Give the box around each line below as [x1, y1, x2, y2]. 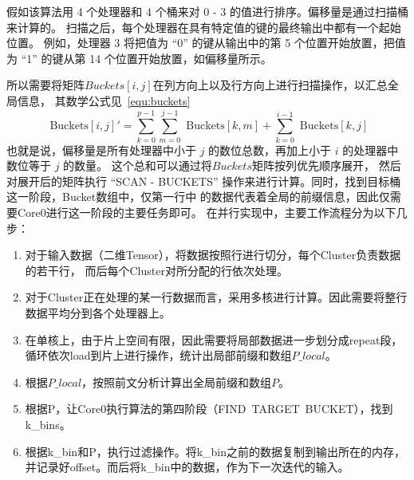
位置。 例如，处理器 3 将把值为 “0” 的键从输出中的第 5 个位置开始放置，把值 [6, 34, 406, 51]
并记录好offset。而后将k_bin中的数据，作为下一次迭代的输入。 [25, 458, 349, 475]
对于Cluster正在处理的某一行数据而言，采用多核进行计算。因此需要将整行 [25, 289, 408, 305]
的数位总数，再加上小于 [208, 141, 332, 158]
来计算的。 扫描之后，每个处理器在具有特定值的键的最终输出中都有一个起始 [6, 18, 401, 35]
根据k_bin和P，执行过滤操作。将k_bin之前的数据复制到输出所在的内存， [25, 443, 406, 459]
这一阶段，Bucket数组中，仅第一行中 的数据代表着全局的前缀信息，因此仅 [6, 188, 390, 205]
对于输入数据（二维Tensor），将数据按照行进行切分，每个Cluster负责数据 [25, 246, 401, 263]
